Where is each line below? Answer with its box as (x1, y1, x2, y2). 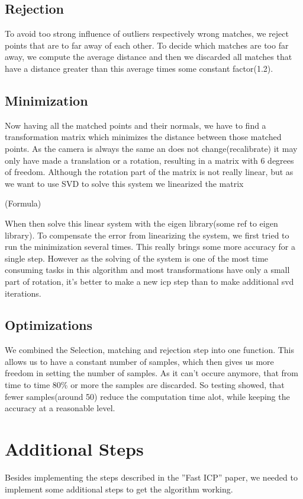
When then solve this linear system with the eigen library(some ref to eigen (5, 217, 278, 229)
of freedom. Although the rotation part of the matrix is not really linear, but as (5, 166, 294, 178)
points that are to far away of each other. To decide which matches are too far (5, 39, 289, 51)
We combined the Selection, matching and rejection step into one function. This (5, 344, 295, 356)
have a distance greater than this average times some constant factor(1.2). (5, 62, 273, 74)
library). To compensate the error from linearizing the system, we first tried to (5, 228, 289, 241)
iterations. (5, 287, 41, 299)
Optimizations (5, 316, 93, 334)
